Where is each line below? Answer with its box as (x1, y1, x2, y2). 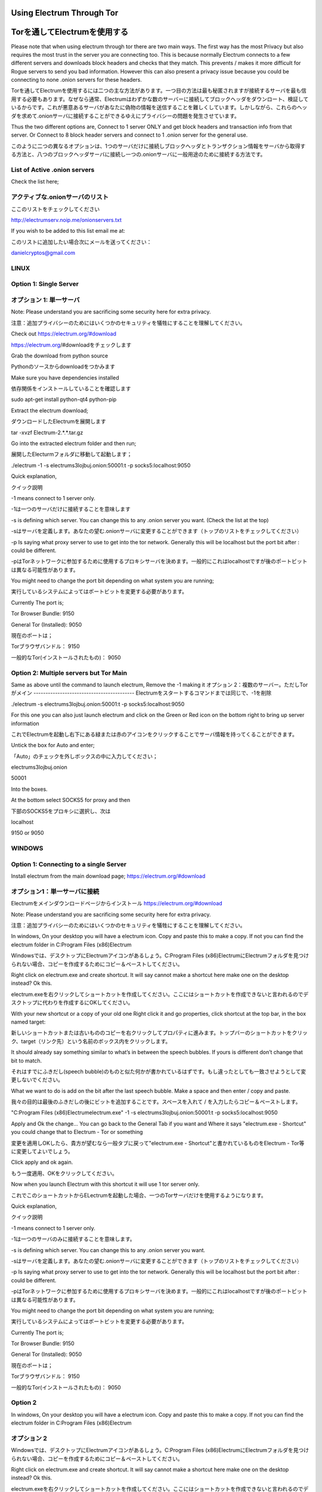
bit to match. (11, 1057, 42, 1064)
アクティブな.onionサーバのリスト (11, 193, 109, 201)
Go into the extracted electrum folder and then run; (11, 440, 137, 447)
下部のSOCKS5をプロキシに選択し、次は (11, 807, 111, 815)
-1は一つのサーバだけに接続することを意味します (11, 505, 131, 513)
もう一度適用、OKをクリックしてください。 (11, 1170, 117, 1177)
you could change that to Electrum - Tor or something (11, 1129, 143, 1136)
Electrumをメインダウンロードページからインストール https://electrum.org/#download (11, 900, 223, 907)
